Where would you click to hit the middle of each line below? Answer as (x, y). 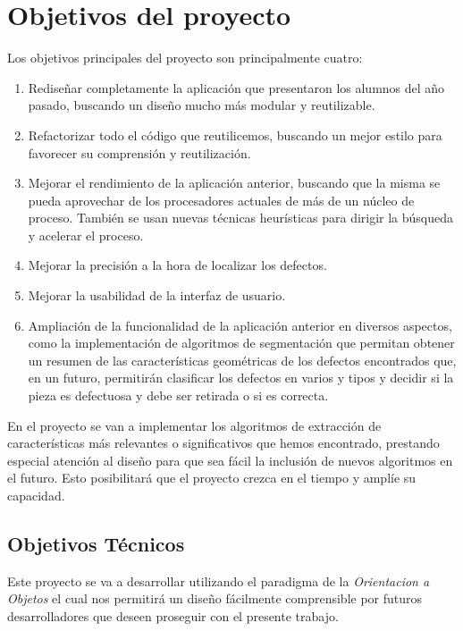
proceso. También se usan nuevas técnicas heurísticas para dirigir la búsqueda (241, 218)
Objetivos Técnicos (96, 543)
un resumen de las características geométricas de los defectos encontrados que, (242, 360)
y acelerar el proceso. (86, 235)
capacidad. (36, 495)
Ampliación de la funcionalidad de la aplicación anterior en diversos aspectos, (240, 325)
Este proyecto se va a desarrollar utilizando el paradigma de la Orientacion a (219, 581)
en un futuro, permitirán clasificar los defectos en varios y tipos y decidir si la (241, 378)
